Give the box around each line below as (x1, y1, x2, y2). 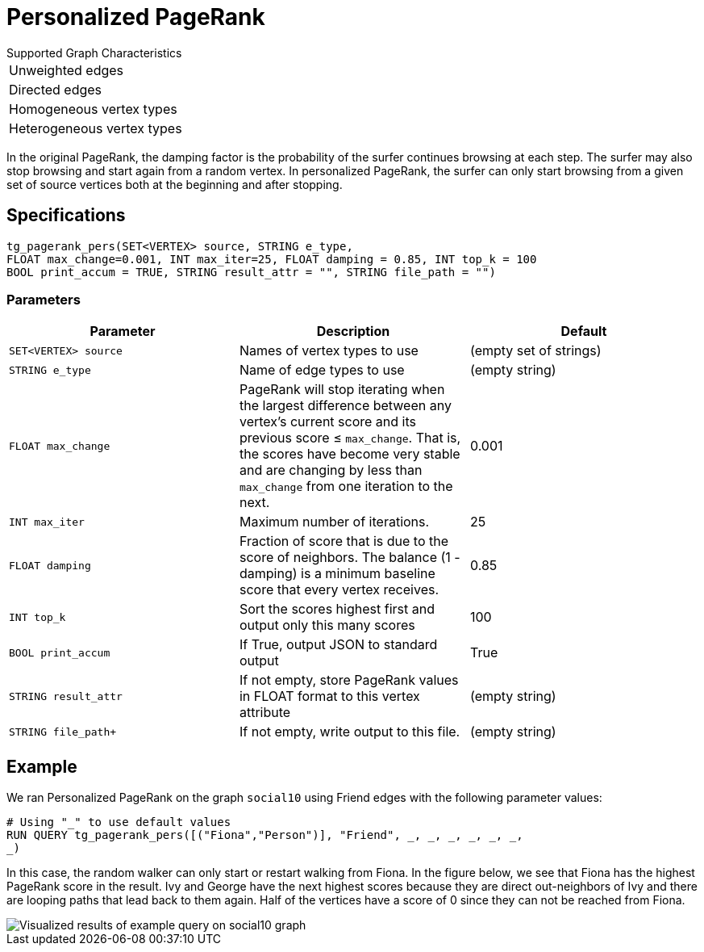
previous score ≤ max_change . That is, (239, 430, 461, 447)
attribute (239, 704, 291, 721)
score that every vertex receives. (239, 581, 439, 598)
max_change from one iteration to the (239, 478, 453, 495)
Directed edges (9, 81, 102, 98)
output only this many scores (239, 617, 415, 634)
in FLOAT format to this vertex (239, 688, 420, 705)
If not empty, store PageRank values (239, 672, 459, 689)
